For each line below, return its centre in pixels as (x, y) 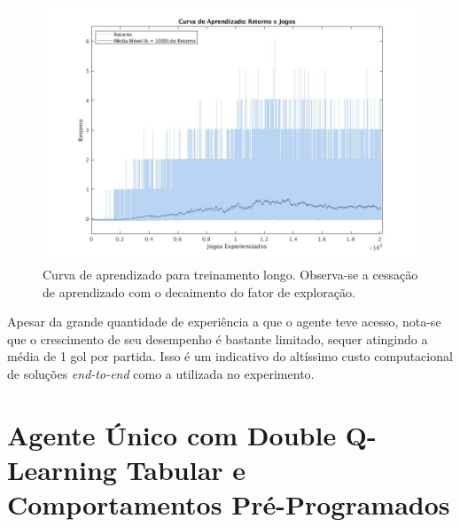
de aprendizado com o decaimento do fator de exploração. (199, 291)
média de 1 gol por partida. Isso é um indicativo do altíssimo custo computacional (230, 356)
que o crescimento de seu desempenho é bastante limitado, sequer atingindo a (218, 338)
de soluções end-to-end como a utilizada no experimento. (161, 373)
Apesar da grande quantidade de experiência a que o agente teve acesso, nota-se (224, 322)
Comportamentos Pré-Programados (229, 504)
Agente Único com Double (172, 434)
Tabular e (186, 469)
